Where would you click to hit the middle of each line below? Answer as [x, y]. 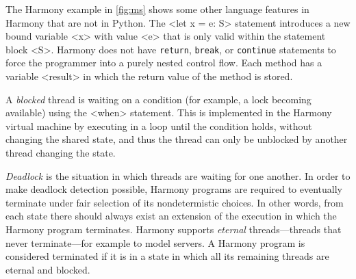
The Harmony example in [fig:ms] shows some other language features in [157, 9]
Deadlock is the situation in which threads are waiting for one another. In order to [178, 175]
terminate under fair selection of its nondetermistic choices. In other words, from [175, 202]
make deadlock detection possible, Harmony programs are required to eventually [174, 189]
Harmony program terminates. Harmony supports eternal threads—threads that [174, 229]
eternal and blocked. [48, 269]
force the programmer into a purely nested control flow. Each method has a [164, 63]
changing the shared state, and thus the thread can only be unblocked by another [177, 139]
